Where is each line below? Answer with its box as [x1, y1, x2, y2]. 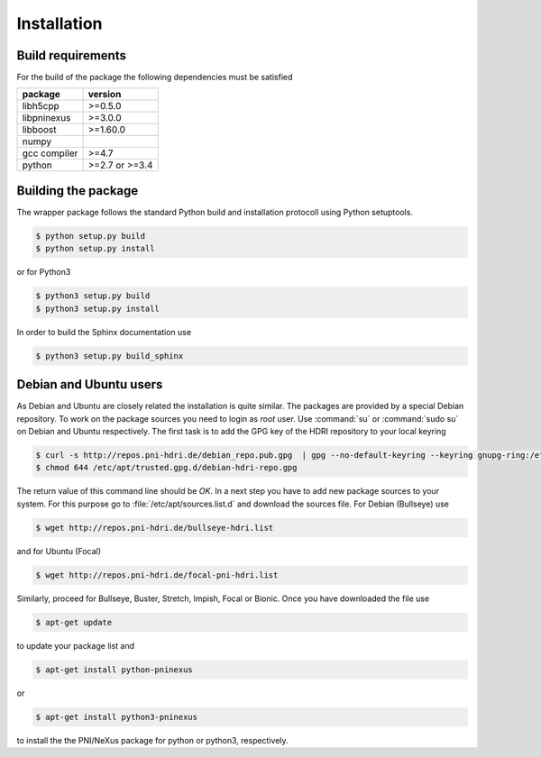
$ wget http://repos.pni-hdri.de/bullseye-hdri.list [35, 523, 274, 533]
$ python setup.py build [35, 231, 146, 241]
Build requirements [16, 48, 126, 63]
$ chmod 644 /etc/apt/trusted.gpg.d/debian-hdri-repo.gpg [35, 462, 298, 473]
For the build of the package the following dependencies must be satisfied [16, 72, 293, 83]
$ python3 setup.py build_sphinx [35, 351, 184, 360]
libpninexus [22, 112, 71, 124]
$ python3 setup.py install [35, 303, 160, 314]
